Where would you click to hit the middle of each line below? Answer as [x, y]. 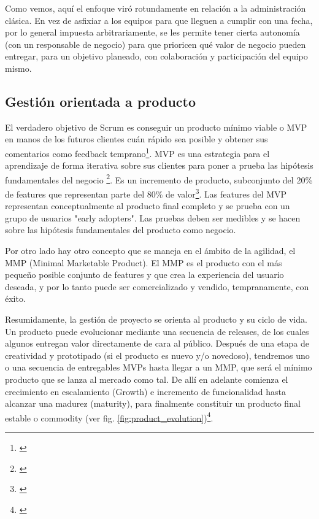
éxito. [15, 298]
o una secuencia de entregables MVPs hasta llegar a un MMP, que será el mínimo [159, 367]
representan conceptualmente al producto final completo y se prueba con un [148, 206]
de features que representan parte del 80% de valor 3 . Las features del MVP [146, 193]
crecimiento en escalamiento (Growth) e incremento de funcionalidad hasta [146, 391]
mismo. [18, 68]
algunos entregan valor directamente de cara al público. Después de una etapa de [157, 343]
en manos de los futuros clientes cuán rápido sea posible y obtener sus [136, 139]
